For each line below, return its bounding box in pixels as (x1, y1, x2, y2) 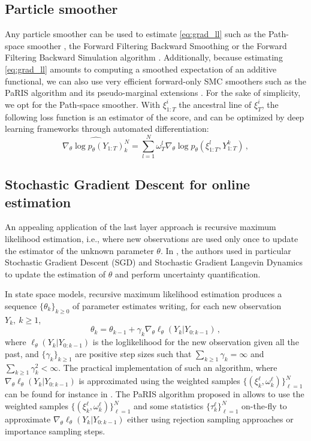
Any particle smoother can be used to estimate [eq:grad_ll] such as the (5, 28, 266, 40)
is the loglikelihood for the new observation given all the (92, 336, 299, 348)
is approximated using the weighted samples (78, 374, 240, 387)
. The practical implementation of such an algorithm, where (58, 361, 277, 373)
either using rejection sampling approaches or (127, 413, 294, 425)
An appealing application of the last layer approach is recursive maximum (5, 220, 276, 233)
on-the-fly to (241, 400, 287, 412)
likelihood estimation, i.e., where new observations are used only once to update (5, 232, 298, 245)
